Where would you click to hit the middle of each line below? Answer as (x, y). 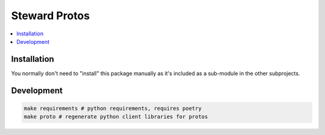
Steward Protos (51, 16)
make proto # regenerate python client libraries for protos (116, 117)
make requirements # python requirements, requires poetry (113, 108)
